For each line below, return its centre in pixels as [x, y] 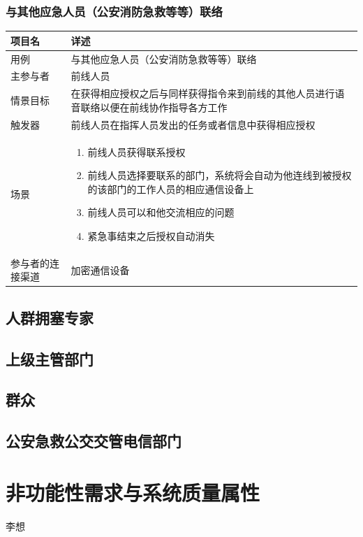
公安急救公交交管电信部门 [94, 441]
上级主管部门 [50, 358]
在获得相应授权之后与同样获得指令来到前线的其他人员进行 [203, 93]
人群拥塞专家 [50, 317]
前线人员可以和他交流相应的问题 [161, 212]
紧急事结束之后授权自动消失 [151, 235]
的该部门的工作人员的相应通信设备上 [171, 188]
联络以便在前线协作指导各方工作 [154, 107]
